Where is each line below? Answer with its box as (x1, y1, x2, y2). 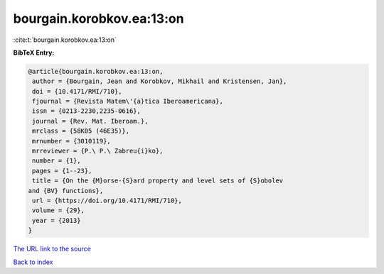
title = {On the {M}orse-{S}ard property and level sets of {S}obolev (32, 177, 284, 185)
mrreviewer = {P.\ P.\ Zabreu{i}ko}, (32, 147, 164, 155)
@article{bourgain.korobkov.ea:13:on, (28, 67, 164, 75)
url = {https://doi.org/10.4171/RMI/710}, (32, 197, 183, 204)
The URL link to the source (13, 245, 92, 253)
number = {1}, (32, 157, 81, 165)
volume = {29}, (32, 207, 85, 214)
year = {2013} (32, 217, 81, 224)
